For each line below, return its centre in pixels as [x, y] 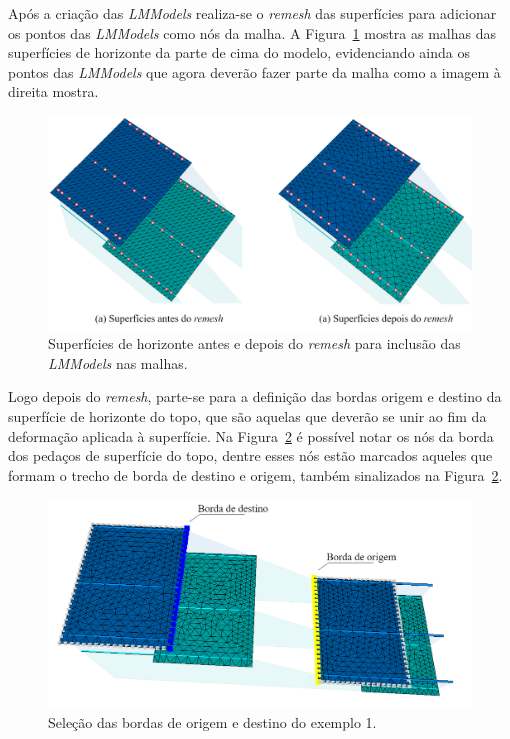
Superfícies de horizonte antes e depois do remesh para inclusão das [254, 343]
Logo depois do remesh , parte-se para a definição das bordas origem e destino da [255, 396]
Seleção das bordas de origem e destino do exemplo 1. [212, 722]
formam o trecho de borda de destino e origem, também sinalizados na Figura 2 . [255, 474]
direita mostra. [53, 91]
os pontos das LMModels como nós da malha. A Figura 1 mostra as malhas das [252, 32]
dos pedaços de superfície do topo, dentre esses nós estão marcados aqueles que [250, 455]
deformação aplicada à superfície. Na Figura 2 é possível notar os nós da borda [251, 435]
